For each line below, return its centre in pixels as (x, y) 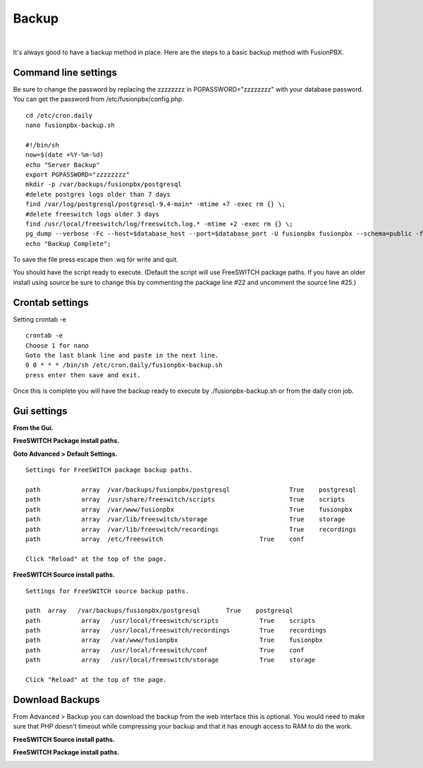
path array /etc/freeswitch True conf (165, 539)
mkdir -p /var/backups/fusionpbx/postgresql (104, 184)
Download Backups (56, 699)
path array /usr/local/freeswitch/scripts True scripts (171, 620)
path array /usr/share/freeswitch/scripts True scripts (185, 500)
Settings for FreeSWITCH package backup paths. (109, 470)
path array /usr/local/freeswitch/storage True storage (171, 660)
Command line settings (65, 72)
